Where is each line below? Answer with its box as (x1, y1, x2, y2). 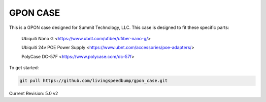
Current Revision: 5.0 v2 (9, 91, 59, 97)
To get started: (9, 65, 39, 71)
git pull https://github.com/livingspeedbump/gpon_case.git (19, 78, 168, 83)
